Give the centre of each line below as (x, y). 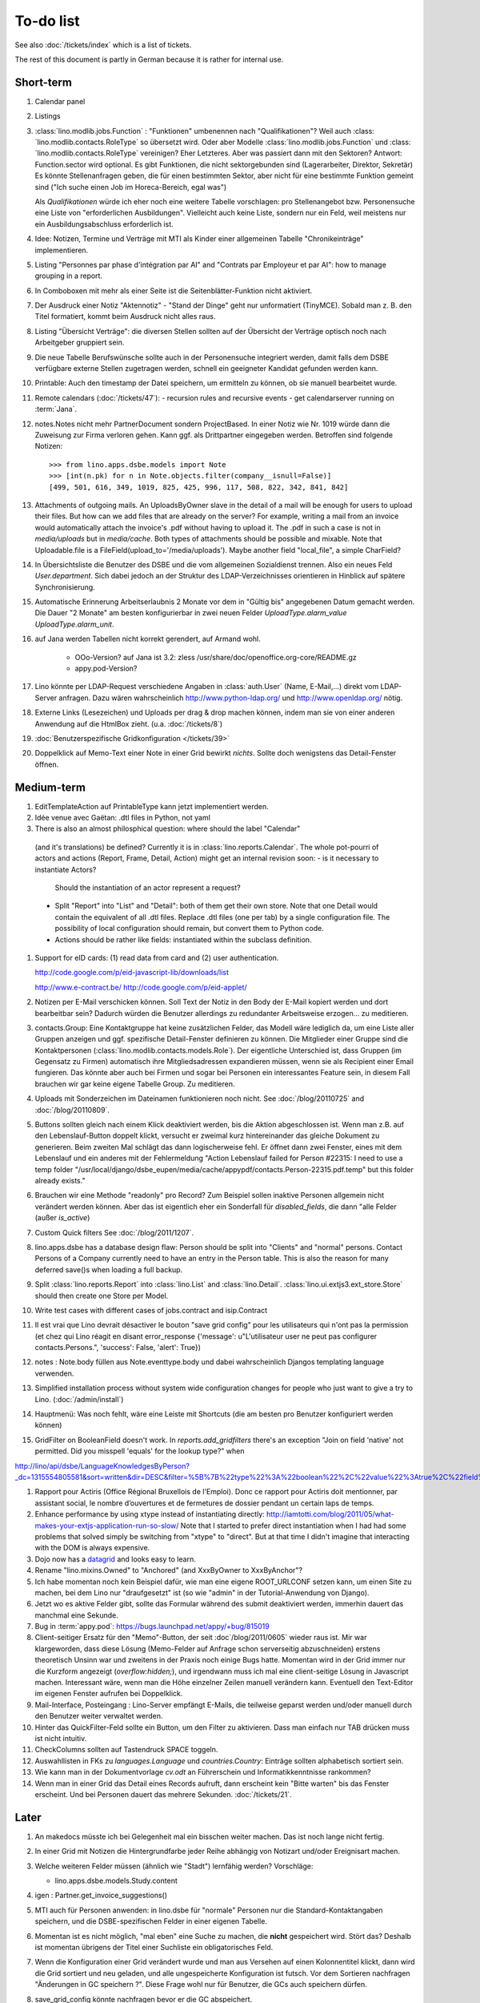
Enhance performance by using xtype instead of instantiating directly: (150, 1514)
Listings (48, 116)
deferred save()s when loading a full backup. (109, 1269)
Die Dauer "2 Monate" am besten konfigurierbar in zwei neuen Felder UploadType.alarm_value (191, 613)
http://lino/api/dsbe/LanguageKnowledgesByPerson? (102, 1465)
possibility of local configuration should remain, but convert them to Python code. (189, 929)
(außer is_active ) (62, 1218)
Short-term (43, 82)
